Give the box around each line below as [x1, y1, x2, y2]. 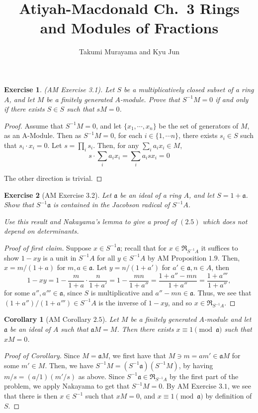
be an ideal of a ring [120, 189, 181, 200]
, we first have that [108, 350, 167, 361]
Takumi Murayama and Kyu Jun [79, 46, 180, 57]
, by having [178, 360, 213, 370]
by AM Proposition [148, 252, 207, 263]
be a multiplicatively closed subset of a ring [124, 84, 254, 94]
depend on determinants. [4, 226, 79, 236]
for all [97, 252, 115, 263]
